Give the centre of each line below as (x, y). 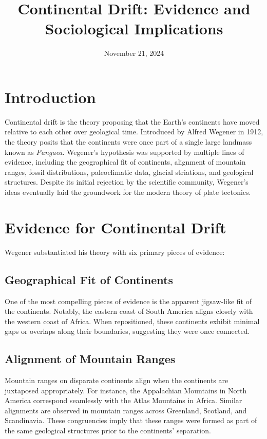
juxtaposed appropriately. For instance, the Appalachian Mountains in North (126, 390)
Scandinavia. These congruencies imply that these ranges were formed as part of (131, 420)
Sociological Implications (134, 28)
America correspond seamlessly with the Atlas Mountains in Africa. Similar (123, 400)
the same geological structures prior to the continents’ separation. (108, 431)
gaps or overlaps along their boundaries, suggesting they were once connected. (127, 331)
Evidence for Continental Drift (116, 227)
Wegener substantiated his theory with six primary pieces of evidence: (115, 252)
